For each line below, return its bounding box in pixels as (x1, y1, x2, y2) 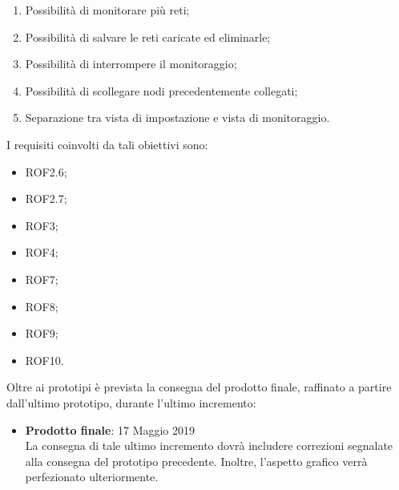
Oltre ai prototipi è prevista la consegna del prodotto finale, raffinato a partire (6, 379, 392, 395)
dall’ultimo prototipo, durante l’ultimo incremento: (6, 394, 256, 411)
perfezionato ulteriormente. (25, 468, 159, 485)
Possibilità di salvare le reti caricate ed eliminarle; (25, 28, 271, 45)
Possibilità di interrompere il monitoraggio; (25, 55, 237, 72)
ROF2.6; (25, 163, 67, 180)
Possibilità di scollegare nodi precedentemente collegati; (25, 82, 298, 99)
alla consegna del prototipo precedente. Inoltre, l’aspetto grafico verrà (25, 452, 368, 469)
